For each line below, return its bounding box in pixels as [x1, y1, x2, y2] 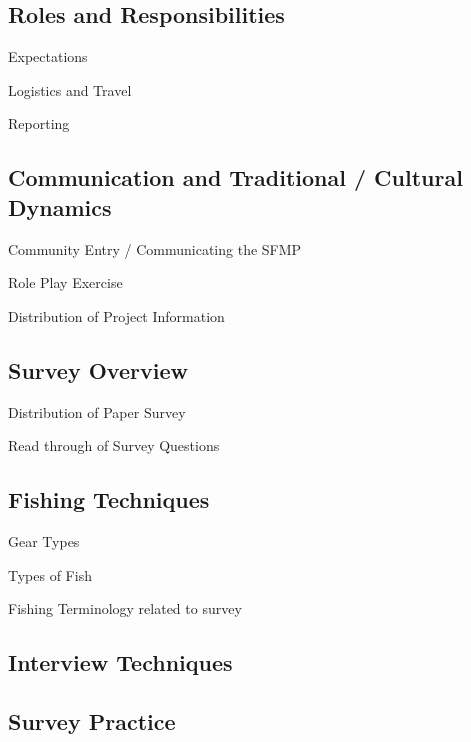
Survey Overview [8, 354, 188, 385]
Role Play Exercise [8, 272, 123, 293]
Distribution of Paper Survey [8, 401, 186, 422]
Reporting [8, 113, 70, 134]
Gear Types [8, 530, 80, 551]
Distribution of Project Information [8, 305, 225, 326]
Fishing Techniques [8, 484, 210, 515]
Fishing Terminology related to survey [8, 598, 242, 619]
